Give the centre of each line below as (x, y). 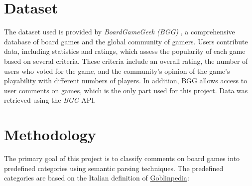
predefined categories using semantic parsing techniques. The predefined (114, 168)
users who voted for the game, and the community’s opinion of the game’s (117, 71)
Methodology (50, 134)
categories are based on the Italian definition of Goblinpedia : (97, 178)
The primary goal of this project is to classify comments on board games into (122, 158)
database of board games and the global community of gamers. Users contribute (126, 41)
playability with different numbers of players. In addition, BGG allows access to (126, 81)
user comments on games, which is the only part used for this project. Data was (126, 90)
